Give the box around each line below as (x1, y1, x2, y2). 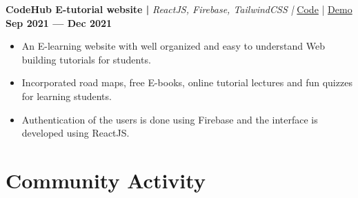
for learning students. (21, 88, 112, 103)
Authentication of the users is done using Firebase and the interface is (21, 112, 318, 126)
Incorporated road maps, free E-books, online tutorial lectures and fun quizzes (21, 75, 352, 90)
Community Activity (6, 166, 206, 194)
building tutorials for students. (21, 52, 151, 66)
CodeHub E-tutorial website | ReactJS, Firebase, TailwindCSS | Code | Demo (6, 2, 352, 16)
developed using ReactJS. (21, 126, 130, 140)
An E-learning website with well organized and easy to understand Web (21, 39, 326, 53)
